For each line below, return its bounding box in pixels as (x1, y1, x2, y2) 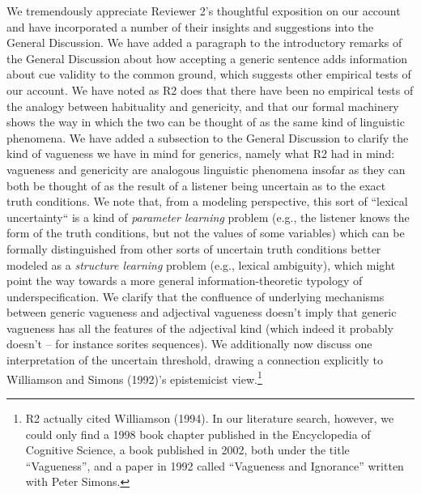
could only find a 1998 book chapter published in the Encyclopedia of (25, 425, 371, 442)
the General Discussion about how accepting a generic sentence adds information (6, 49, 408, 66)
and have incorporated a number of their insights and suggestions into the (6, 18, 374, 35)
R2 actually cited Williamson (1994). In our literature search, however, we (25, 409, 394, 426)
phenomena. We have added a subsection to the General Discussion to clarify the (6, 129, 409, 146)
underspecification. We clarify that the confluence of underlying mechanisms (6, 287, 385, 304)
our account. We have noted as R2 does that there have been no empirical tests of (6, 81, 414, 98)
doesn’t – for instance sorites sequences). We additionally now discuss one (6, 335, 372, 352)
